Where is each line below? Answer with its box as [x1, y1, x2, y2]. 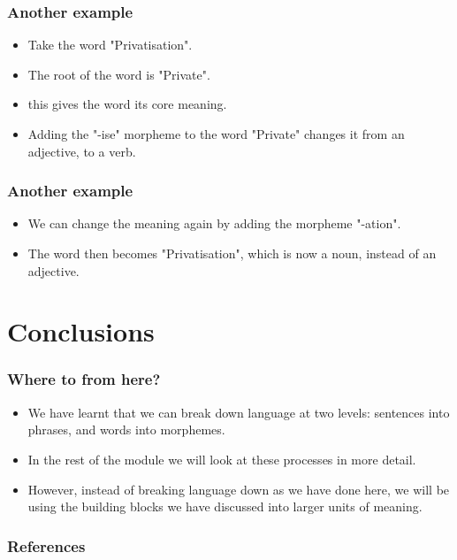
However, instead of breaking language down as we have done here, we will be [27, 479, 450, 498]
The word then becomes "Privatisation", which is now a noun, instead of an [27, 244, 437, 262]
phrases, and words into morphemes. [27, 420, 225, 439]
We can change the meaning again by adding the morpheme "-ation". [27, 214, 401, 233]
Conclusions [7, 313, 155, 349]
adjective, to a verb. [27, 142, 136, 160]
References [7, 534, 86, 556]
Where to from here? [7, 368, 161, 390]
